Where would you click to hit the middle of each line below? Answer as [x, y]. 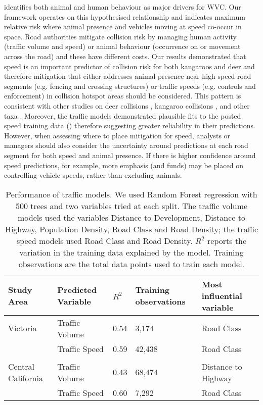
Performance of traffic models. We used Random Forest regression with [131, 194]
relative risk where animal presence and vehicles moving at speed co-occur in [123, 27]
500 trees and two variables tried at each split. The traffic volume [131, 206]
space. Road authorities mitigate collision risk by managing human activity [120, 36]
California [26, 378]
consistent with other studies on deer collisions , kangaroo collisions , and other [127, 105]
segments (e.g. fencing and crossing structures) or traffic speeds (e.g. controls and [130, 86]
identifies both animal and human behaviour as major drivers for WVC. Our [123, 7]
